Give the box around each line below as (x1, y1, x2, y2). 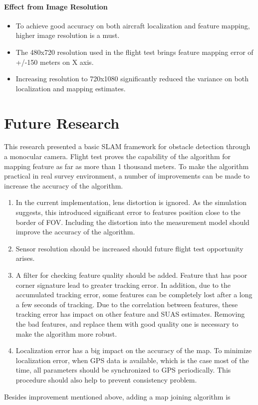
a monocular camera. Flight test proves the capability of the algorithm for (4, 151, 231, 162)
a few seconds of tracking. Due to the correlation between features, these (15, 299, 238, 309)
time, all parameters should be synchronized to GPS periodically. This (15, 365, 231, 375)
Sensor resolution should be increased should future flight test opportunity (15, 243, 244, 253)
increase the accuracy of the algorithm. (4, 180, 123, 191)
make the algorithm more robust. (15, 328, 117, 339)
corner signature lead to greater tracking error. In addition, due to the (15, 279, 231, 290)
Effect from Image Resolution (4, 1, 108, 11)
